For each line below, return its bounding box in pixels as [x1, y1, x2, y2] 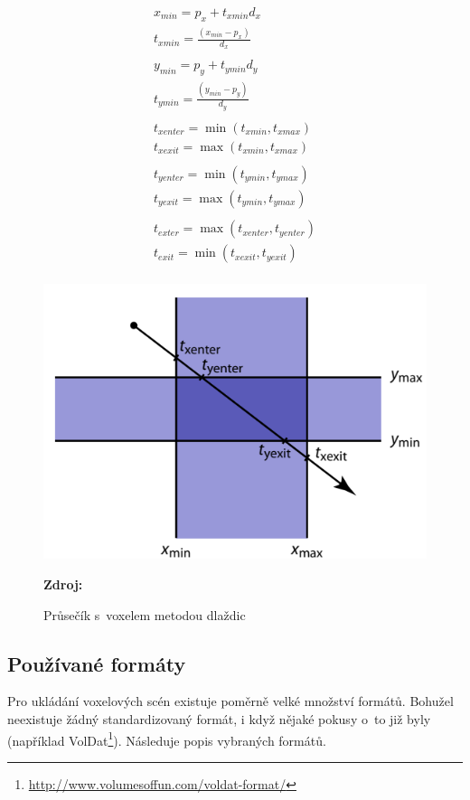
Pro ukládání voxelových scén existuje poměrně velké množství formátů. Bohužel [7, 692, 454, 711]
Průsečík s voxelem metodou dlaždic [43, 605, 246, 624]
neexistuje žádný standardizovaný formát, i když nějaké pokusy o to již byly [7, 709, 431, 728]
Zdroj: [43, 574, 83, 593]
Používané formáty [7, 649, 186, 677]
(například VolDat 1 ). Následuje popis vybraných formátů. [7, 728, 326, 749]
